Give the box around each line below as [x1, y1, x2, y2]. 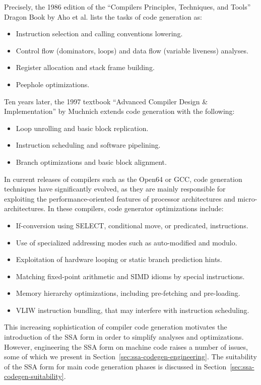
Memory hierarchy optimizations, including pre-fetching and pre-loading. [16, 288, 240, 298]
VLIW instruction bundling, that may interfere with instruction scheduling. [16, 304, 249, 315]
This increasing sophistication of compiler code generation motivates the [4, 322, 227, 332]
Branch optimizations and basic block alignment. [16, 156, 167, 167]
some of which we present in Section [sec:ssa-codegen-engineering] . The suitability [4, 351, 257, 362]
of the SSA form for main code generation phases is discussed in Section [4, 361, 227, 371]
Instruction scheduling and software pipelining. [16, 140, 161, 150]
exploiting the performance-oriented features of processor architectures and [4, 193, 235, 204]
